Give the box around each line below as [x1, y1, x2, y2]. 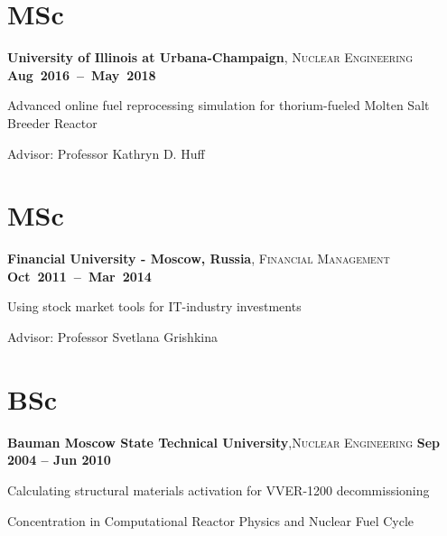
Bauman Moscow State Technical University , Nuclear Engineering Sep [7, 432, 440, 451]
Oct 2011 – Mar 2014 [7, 266, 152, 285]
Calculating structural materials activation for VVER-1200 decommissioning [7, 480, 430, 499]
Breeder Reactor [7, 113, 98, 132]
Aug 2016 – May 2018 [7, 65, 156, 84]
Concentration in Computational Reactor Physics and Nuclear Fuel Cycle [7, 511, 414, 530]
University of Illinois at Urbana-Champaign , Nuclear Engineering [7, 48, 414, 67]
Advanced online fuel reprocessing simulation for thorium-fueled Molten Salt [7, 96, 430, 115]
